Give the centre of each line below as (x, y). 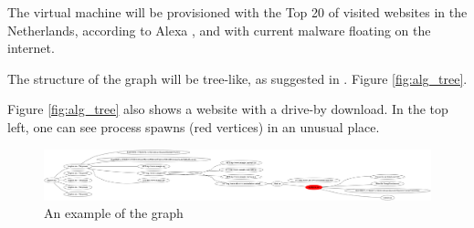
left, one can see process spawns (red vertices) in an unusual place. (194, 126)
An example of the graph (114, 213)
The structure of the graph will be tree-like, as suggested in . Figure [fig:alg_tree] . (237, 78)
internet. (31, 48)
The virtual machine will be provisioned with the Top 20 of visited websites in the (237, 12)
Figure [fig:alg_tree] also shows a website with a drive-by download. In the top (228, 109)
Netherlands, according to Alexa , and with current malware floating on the (219, 30)
